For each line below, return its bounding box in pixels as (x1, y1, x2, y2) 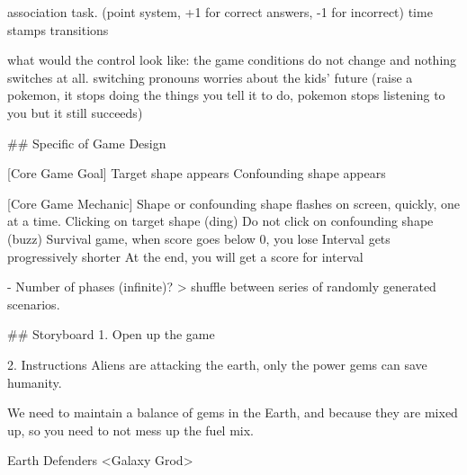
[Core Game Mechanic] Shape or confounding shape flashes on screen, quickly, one (7, 193, 460, 212)
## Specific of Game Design (7, 133, 166, 152)
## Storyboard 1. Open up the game (7, 325, 215, 344)
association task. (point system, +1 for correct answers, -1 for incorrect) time (7, 3, 433, 21)
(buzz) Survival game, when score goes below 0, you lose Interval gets (7, 229, 391, 247)
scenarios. (7, 294, 60, 313)
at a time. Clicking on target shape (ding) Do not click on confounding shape (7, 211, 434, 230)
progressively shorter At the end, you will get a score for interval (7, 246, 364, 265)
